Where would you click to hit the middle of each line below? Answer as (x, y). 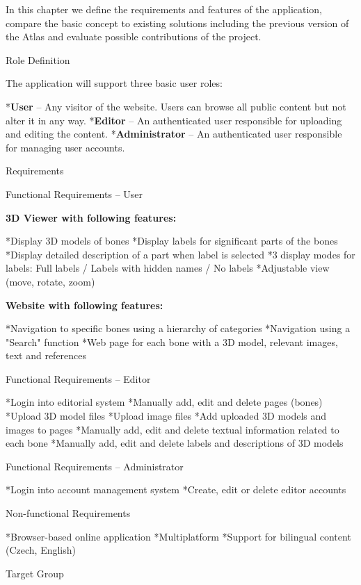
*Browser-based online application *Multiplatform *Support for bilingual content (178, 536)
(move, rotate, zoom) (50, 281)
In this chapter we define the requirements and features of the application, (164, 9)
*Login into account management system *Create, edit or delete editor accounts (176, 489)
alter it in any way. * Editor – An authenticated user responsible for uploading (174, 120)
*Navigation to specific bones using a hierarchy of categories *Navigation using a (178, 328)
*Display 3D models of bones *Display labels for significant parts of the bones (172, 241)
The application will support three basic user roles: (114, 83)
